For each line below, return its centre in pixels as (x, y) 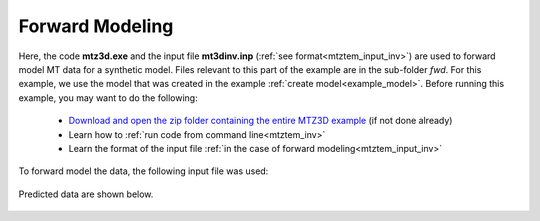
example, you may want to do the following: (108, 97)
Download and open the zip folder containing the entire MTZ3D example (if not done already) (260, 121)
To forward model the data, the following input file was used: (143, 171)
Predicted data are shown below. (86, 194)
